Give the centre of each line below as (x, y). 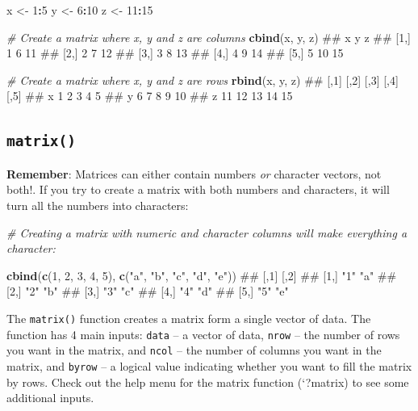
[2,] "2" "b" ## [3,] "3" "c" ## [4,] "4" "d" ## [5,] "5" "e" (148, 291)
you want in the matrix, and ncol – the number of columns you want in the (194, 350)
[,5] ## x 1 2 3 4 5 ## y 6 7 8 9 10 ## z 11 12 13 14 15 (150, 96)
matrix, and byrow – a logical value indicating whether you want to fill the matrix (209, 365)
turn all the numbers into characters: (98, 205)
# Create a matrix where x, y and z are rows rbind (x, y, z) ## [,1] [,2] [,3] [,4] (203, 80)
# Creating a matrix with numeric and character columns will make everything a (207, 232)
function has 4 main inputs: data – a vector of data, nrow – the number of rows (203, 334)
